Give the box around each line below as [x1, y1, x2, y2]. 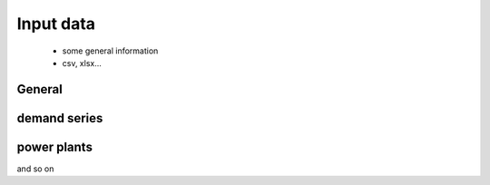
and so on [16, 163, 54, 174]
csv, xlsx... [62, 57, 102, 68]
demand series [16, 110, 103, 126]
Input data [16, 14, 95, 34]
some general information [62, 45, 159, 56]
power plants [16, 139, 93, 154]
